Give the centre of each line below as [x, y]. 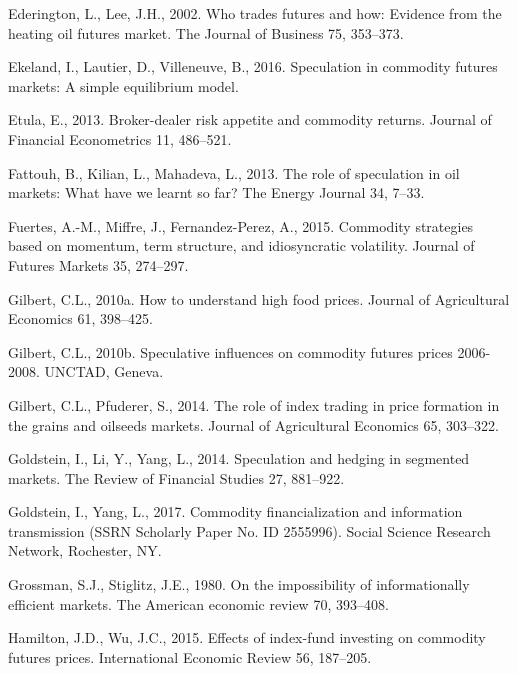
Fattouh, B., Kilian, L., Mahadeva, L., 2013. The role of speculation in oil [234, 172]
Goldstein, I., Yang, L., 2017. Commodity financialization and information [235, 511]
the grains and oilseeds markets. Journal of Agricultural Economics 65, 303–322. [253, 424]
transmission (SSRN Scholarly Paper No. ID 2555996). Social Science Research [249, 530]
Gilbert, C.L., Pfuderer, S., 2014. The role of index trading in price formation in [254, 404]
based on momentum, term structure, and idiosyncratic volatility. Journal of [241, 245]
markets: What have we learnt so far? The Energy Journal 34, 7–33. [216, 192]
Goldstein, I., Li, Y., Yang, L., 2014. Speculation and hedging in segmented [239, 458]
